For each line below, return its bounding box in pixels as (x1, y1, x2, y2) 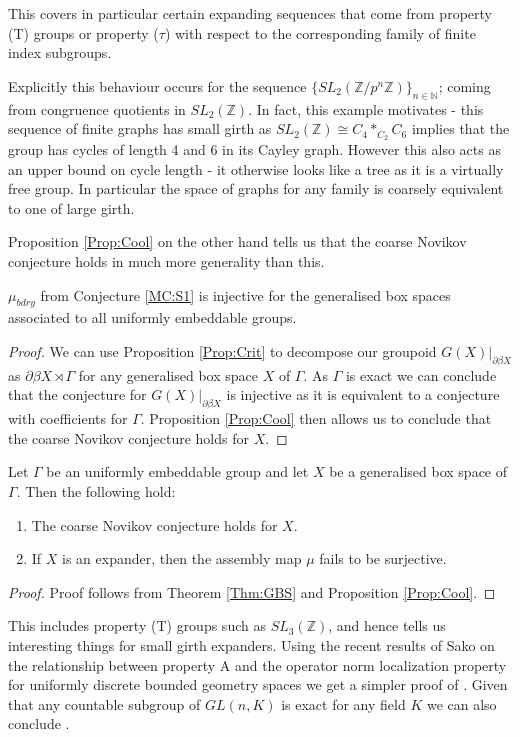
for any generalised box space (78, 364, 258, 385)
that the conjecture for (8, 384, 147, 405)
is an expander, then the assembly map (62, 548, 302, 569)
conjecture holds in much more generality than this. (8, 251, 325, 271)
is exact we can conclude (345, 364, 497, 385)
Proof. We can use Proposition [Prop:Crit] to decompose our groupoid (8, 340, 437, 361)
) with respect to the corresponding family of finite (164, 22, 476, 43)
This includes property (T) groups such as (8, 615, 266, 636)
